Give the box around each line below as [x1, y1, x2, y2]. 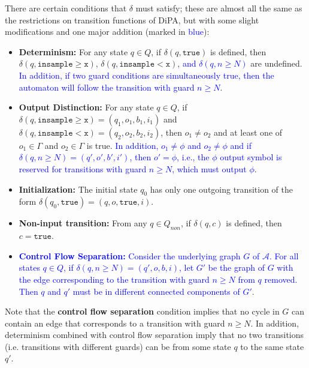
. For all [269, 249, 299, 262]
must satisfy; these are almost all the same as [135, 2, 302, 14]
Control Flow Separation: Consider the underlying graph [19, 249, 241, 262]
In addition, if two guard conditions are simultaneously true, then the [19, 68, 274, 81]
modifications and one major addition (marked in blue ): [5, 25, 210, 38]
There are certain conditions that [5, 2, 127, 14]
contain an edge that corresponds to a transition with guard [5, 316, 225, 329]
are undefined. [250, 57, 302, 70]
